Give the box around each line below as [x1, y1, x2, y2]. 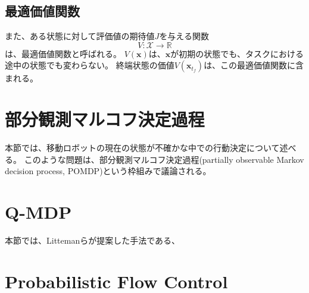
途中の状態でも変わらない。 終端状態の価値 [5, 59, 174, 71]
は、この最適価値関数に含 [204, 59, 304, 71]
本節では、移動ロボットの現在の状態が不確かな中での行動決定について [5, 141, 280, 154]
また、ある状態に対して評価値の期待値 [5, 30, 155, 42]
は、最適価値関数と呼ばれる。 [5, 47, 121, 59]
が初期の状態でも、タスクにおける [170, 47, 304, 59]
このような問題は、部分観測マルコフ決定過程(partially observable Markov [24, 153, 304, 165]
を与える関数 [159, 30, 209, 42]
